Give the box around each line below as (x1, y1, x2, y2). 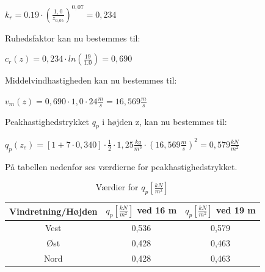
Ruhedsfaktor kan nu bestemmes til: (5, 31, 140, 44)
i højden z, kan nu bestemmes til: (102, 115, 227, 127)
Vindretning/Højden (9, 204, 98, 217)
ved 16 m (137, 204, 177, 216)
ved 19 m (216, 204, 256, 216)
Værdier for (95, 181, 139, 193)
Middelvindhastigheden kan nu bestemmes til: (5, 74, 177, 87)
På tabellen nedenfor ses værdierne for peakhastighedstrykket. (5, 160, 238, 173)
